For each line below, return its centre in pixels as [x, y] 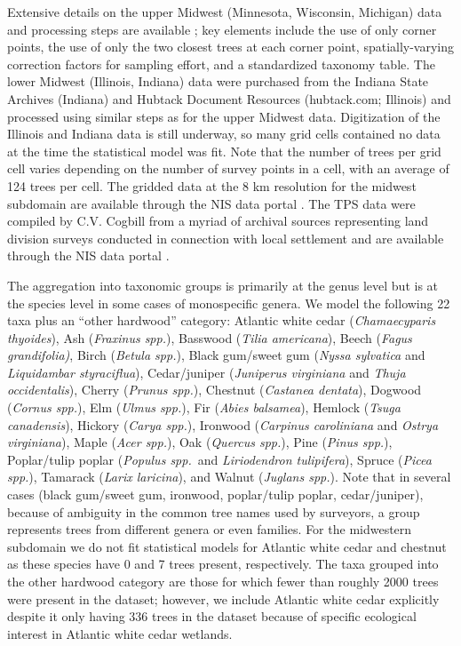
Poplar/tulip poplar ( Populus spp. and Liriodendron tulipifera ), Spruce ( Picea [219, 459]
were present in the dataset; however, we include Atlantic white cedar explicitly [223, 598]
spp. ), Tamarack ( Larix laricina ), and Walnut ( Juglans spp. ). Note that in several [229, 477]
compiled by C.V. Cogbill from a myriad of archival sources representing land [218, 221]
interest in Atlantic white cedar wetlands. [120, 633]
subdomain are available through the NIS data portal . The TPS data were [211, 203]
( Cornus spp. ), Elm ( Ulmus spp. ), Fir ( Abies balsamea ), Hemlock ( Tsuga [204, 407]
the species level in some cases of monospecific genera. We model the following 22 [229, 303]
